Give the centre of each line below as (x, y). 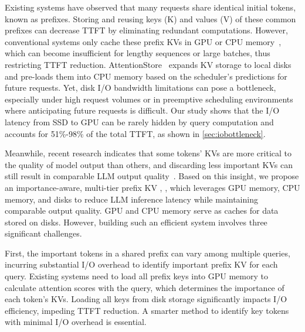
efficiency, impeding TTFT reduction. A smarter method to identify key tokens (147, 310)
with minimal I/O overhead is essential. (76, 322)
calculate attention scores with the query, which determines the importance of (145, 287)
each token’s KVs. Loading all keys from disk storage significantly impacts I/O (146, 299)
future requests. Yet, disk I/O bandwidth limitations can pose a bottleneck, (140, 88)
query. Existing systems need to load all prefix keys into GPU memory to (136, 276)
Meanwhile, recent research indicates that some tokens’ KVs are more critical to (148, 153)
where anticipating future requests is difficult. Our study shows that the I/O (142, 110)
